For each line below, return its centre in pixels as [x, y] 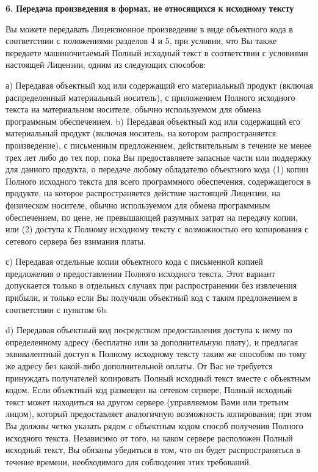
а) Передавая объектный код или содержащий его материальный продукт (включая [159, 85]
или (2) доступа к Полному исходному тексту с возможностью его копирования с [157, 229]
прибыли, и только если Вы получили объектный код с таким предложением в [151, 297]
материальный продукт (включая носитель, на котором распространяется [141, 133]
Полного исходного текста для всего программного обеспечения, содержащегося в [158, 181]
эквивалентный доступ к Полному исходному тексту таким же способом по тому [156, 354]
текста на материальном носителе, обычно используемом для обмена [133, 109]
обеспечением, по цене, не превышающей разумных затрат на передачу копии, [152, 217]
